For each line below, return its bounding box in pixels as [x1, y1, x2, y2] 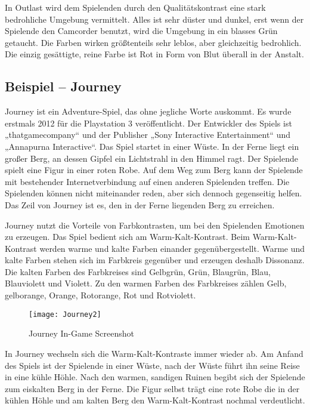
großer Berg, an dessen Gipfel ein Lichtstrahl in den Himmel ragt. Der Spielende [5, 152, 298, 164]
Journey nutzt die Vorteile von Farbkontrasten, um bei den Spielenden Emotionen [5, 218, 305, 231]
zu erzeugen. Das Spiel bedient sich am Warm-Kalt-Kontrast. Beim [5, 230, 250, 243]
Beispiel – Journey [5, 77, 122, 95]
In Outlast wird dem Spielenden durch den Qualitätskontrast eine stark [5, 1, 266, 13]
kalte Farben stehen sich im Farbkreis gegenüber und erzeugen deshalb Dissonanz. [5, 254, 305, 266]
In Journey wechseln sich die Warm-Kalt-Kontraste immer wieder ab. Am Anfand [5, 347, 303, 359]
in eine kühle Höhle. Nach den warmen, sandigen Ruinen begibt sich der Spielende [5, 371, 305, 383]
